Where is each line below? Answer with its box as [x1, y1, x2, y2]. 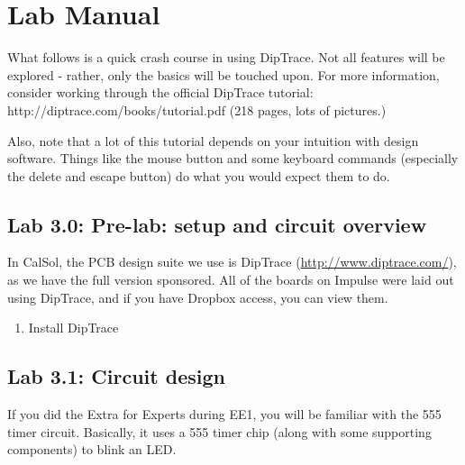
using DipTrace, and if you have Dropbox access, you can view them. [7, 287, 388, 306]
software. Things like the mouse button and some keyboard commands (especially [7, 149, 459, 168]
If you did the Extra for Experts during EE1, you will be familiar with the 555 [7, 405, 442, 424]
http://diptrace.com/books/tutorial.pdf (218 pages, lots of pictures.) [7, 100, 387, 119]
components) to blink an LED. [7, 440, 177, 459]
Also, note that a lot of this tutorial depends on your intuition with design [7, 131, 419, 150]
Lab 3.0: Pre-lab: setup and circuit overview [7, 210, 427, 238]
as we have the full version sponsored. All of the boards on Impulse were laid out [7, 270, 454, 289]
